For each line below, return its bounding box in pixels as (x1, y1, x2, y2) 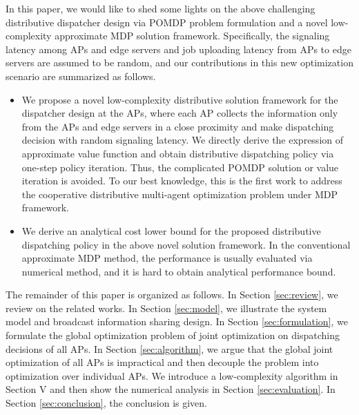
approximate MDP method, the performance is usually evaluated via (21, 251, 313, 265)
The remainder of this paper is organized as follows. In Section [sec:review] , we (6, 287, 338, 302)
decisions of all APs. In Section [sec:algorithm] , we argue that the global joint (6, 341, 333, 356)
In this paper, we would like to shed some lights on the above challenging (6, 1, 316, 15)
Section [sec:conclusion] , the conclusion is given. (6, 396, 207, 410)
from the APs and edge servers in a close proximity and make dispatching (21, 119, 334, 133)
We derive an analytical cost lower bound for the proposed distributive (21, 223, 321, 238)
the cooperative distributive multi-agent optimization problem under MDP (21, 186, 338, 201)
